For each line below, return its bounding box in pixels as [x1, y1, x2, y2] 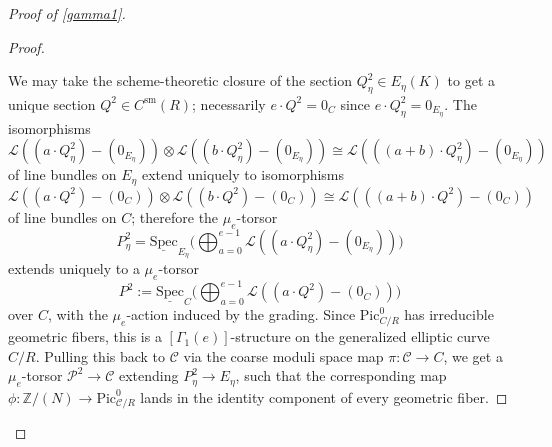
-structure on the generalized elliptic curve [230, 326, 490, 347]
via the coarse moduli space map [183, 345, 384, 366]
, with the [48, 304, 108, 325]
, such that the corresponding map [235, 365, 447, 386]
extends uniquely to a [8, 258, 140, 279]
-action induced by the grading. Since [126, 304, 356, 325]
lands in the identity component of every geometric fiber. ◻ [140, 386, 508, 407]
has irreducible [404, 304, 494, 325]
